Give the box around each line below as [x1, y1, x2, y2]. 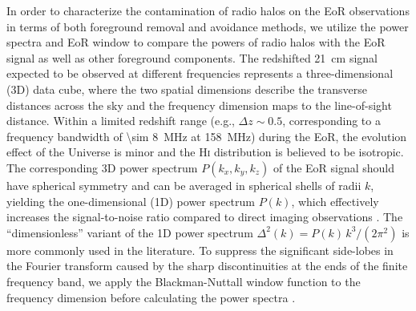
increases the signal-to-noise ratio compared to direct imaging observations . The [6, 208, 403, 225]
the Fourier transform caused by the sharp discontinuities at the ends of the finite [6, 257, 408, 274]
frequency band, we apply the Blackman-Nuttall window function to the [6, 273, 361, 289]
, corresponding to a [282, 112, 381, 129]
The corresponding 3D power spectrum [6, 159, 198, 176]
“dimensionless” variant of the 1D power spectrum [6, 224, 253, 240]
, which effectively [291, 192, 379, 209]
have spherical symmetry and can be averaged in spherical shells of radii [6, 176, 361, 193]
